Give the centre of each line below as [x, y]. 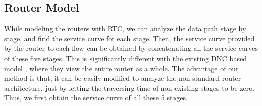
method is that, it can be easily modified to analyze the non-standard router [123, 78]
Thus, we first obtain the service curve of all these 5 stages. [96, 98]
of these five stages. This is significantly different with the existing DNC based [125, 58]
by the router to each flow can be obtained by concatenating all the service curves [131, 48]
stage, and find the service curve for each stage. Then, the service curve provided [129, 38]
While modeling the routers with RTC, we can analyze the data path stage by [125, 29]
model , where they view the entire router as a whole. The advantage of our [121, 68]
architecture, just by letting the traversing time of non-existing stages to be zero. [129, 88]
